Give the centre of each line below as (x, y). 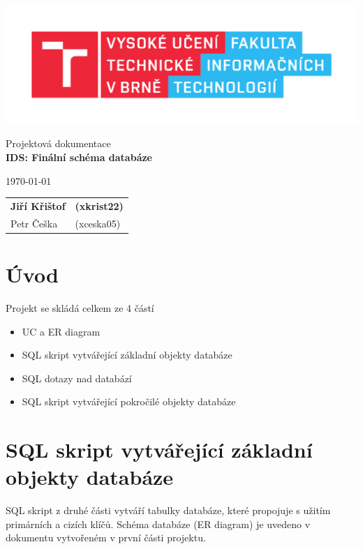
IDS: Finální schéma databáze (79, 157)
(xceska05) (98, 223)
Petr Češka (34, 223)
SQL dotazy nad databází (77, 378)
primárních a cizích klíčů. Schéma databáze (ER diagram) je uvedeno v (158, 524)
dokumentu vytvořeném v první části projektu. (106, 537)
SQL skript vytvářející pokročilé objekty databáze (129, 401)
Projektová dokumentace (58, 143)
